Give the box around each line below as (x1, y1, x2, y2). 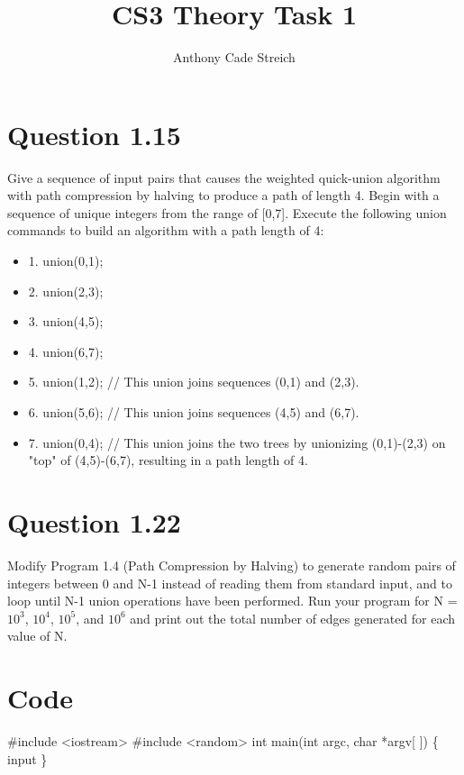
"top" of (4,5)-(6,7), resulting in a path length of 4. (28, 451, 308, 470)
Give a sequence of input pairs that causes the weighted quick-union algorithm (7, 168, 441, 187)
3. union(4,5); (28, 312, 104, 331)
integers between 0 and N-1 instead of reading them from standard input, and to (7, 573, 452, 592)
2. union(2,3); (28, 281, 104, 300)
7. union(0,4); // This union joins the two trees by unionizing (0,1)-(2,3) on (28, 433, 446, 451)
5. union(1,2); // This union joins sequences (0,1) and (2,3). (28, 372, 359, 391)
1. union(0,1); (28, 251, 104, 270)
